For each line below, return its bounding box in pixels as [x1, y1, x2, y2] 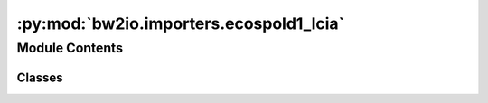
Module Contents [16, 40, 124, 56]
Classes [16, 70, 63, 85]
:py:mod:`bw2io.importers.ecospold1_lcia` [16, 14, 345, 33]
